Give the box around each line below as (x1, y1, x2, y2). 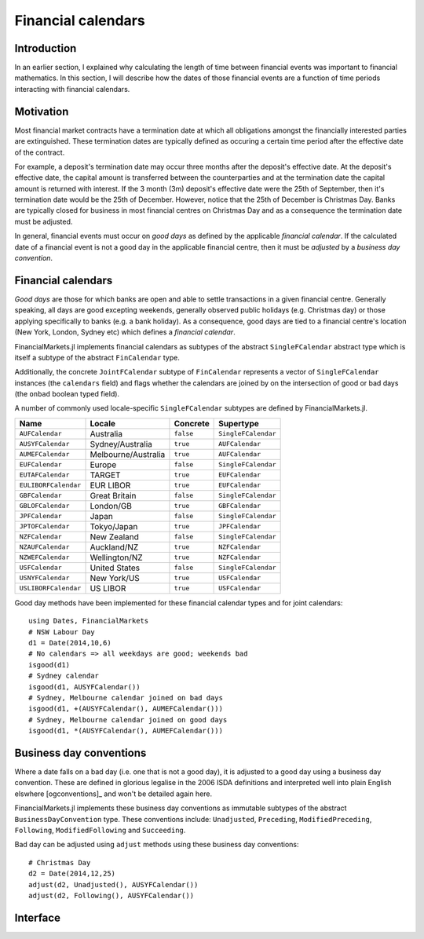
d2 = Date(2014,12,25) (28, 869, 116, 879)
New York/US (90, 572, 141, 583)
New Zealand (90, 531, 139, 542)
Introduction (14, 42, 77, 55)
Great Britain (90, 490, 137, 501)
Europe (90, 459, 117, 470)
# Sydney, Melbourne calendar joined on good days (28, 715, 228, 724)
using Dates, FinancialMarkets (28, 616, 149, 626)
